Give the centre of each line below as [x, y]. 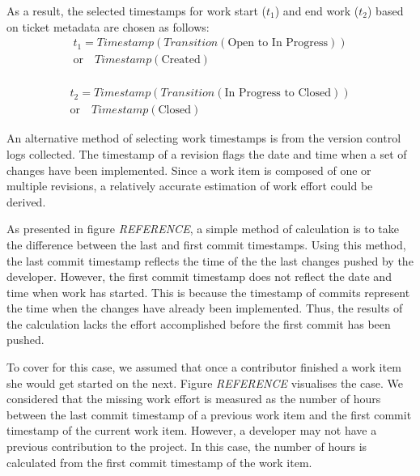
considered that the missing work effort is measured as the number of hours [194, 399]
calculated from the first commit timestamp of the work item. [159, 462]
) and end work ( [317, 11]
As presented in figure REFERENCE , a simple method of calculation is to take [203, 229]
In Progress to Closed [278, 93]
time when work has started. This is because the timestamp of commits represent [208, 292]
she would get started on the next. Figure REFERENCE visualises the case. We [205, 382]
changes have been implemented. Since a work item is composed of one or [189, 170]
